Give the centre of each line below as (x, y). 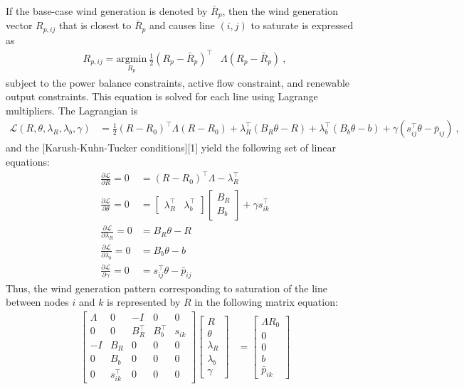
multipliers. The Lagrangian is (72, 110)
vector (19, 25)
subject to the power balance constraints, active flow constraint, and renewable (178, 82)
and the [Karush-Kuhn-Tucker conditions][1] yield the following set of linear (171, 148)
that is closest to (95, 25)
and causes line (182, 25)
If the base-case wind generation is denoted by (107, 11)
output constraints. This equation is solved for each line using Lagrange (162, 96)
